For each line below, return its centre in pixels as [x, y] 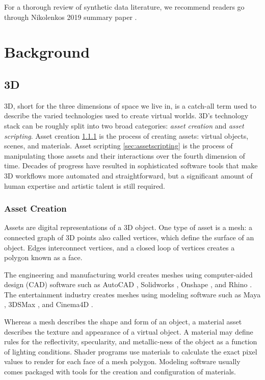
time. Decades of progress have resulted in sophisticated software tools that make [131, 166]
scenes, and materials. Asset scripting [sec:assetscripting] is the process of [118, 146]
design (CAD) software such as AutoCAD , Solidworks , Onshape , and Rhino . [128, 284]
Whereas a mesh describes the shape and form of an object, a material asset [123, 322]
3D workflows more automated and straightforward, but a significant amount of [128, 175]
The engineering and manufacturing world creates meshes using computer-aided [128, 274]
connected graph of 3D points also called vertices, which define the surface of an [129, 237]
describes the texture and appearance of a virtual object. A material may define [129, 331]
